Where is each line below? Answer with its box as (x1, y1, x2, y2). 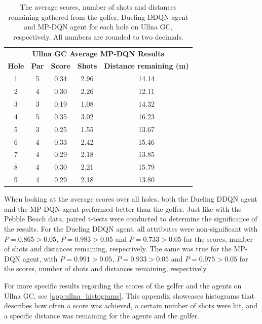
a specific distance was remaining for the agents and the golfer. (4, 310, 200, 320)
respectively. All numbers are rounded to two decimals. (13, 31, 183, 42)
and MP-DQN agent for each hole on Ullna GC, (24, 21, 173, 32)
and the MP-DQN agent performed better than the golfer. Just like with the (4, 203, 242, 214)
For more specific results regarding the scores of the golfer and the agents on (4, 280, 242, 290)
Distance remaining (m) (104, 60, 189, 71)
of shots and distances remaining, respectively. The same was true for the (4, 243, 232, 254)
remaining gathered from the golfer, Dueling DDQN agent (8, 11, 189, 22)
